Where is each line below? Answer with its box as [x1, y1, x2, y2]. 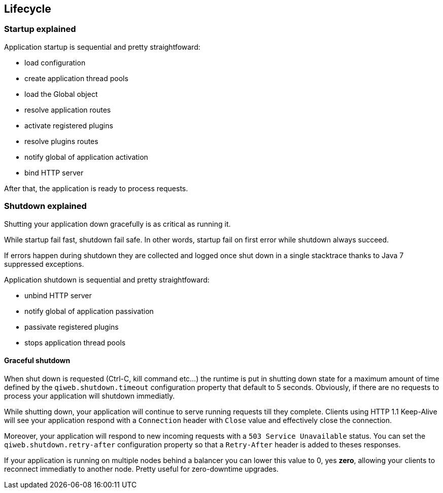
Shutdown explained [4, 201, 87, 212]
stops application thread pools [24, 338, 126, 347]
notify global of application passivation [24, 306, 154, 315]
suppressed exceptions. [4, 259, 84, 268]
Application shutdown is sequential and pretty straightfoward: [4, 275, 210, 284]
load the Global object [24, 89, 98, 98]
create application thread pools [24, 74, 128, 83]
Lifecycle [4, 3, 51, 15]
